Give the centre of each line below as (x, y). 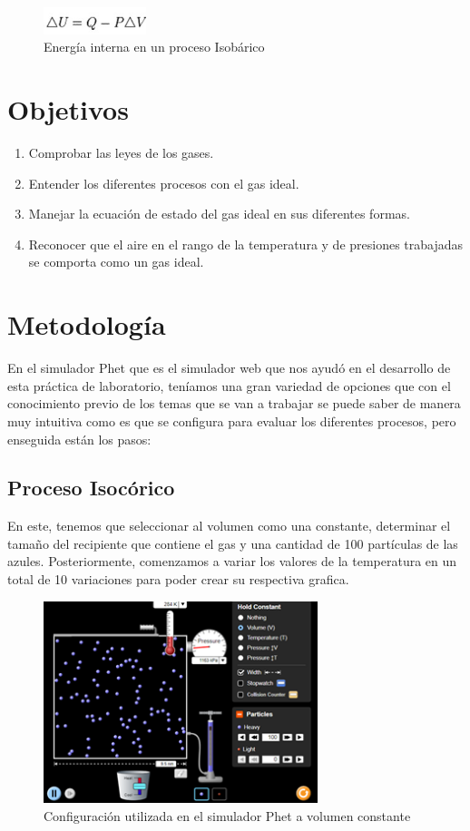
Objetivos (68, 109)
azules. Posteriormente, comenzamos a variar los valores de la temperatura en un (232, 561)
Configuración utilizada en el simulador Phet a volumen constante (227, 815)
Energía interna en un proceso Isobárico (154, 47)
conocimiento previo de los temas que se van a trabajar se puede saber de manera (234, 403)
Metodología (87, 324)
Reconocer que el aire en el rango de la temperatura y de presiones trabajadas (246, 244)
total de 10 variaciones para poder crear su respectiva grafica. (178, 579)
